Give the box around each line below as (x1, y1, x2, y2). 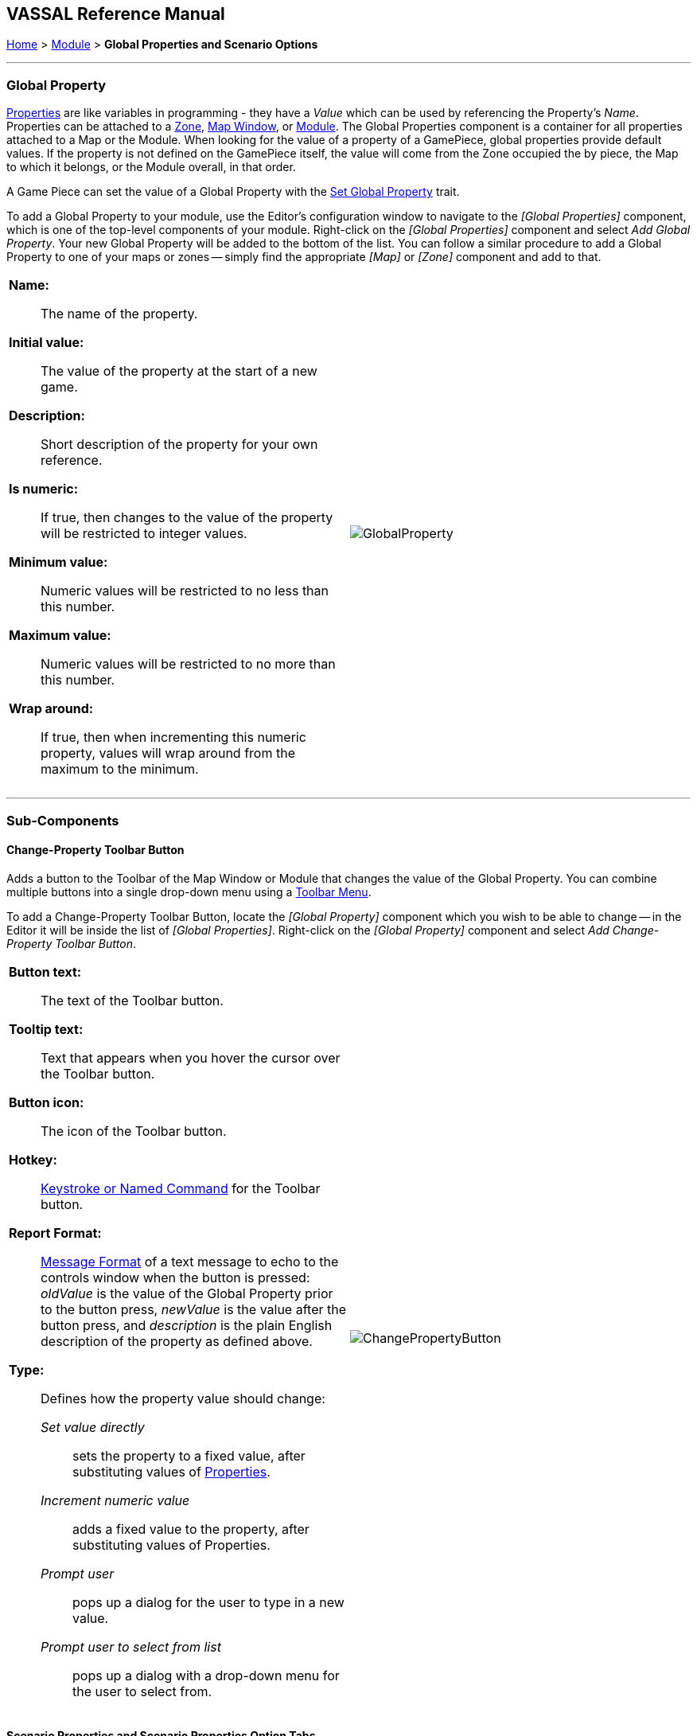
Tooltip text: (9, 1020, 84, 1037)
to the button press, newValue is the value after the (41, 1301, 346, 1317)
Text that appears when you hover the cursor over (41, 1049, 341, 1066)
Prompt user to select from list (41, 1638, 221, 1655)
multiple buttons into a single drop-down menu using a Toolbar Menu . (6, 884, 372, 899)
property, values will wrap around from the (41, 745, 295, 762)
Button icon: (9, 1094, 84, 1110)
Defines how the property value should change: (41, 1390, 325, 1406)
